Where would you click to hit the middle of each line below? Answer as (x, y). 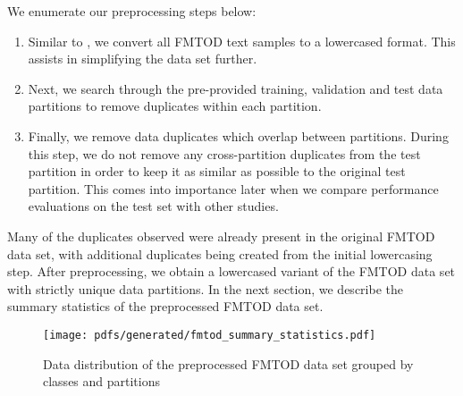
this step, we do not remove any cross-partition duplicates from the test (224, 153)
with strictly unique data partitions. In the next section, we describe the (205, 288)
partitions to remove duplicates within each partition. (175, 106)
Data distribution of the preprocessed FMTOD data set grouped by (228, 363)
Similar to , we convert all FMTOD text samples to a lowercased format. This (242, 41)
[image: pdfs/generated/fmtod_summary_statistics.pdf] (210, 335)
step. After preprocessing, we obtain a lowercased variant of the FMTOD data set (231, 271)
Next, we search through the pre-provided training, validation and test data (236, 88)
